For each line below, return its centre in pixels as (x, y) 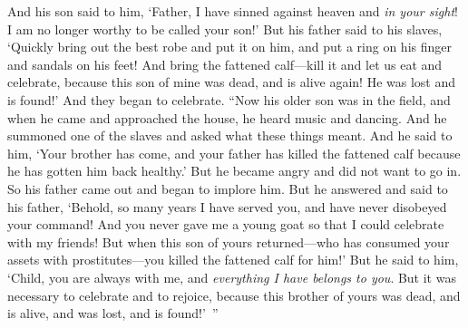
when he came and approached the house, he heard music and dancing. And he (227, 117)
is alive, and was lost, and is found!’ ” (113, 313)
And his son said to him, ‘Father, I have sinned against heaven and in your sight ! (233, 11)
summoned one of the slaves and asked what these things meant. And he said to (230, 135)
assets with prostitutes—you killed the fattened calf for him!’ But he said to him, (233, 260)
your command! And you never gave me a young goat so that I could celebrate (226, 224)
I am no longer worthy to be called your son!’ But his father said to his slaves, (225, 29)
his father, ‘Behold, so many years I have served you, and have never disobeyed (227, 206)
